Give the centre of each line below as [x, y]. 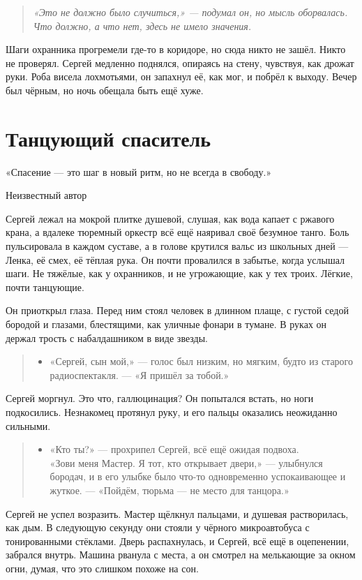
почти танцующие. [45, 287]
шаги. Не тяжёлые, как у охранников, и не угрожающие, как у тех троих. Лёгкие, [179, 273]
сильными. [28, 425]
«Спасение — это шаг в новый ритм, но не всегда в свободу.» [139, 171]
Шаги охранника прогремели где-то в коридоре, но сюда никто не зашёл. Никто [176, 49]
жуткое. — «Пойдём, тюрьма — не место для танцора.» [169, 490]
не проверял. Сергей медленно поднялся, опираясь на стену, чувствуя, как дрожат [180, 62]
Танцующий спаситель [108, 138]
